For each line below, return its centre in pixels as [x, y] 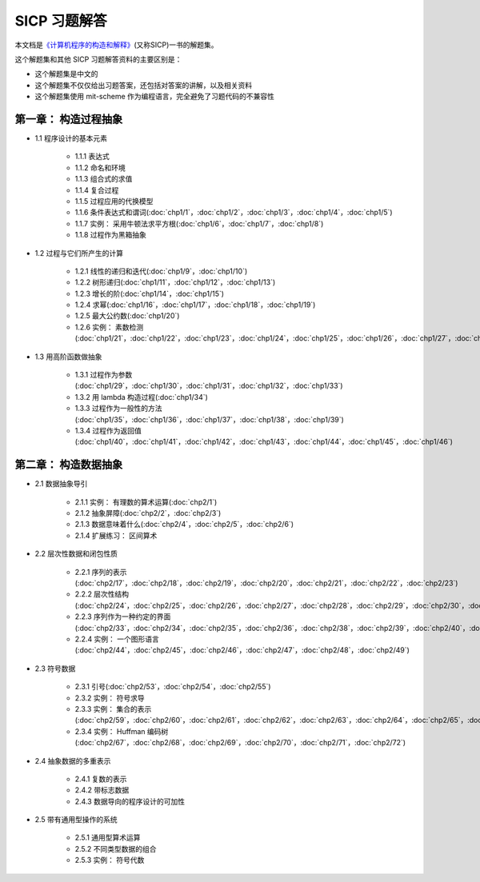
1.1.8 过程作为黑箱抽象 [111, 235]
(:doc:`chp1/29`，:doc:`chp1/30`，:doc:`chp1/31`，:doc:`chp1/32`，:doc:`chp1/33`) [209, 386]
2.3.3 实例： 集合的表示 [113, 708]
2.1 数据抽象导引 [61, 484]
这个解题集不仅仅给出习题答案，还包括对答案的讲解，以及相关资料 [143, 85]
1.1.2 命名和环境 [100, 167]
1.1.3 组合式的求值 [104, 179]
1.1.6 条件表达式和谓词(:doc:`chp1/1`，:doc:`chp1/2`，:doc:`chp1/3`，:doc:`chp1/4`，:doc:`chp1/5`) [234, 213]
